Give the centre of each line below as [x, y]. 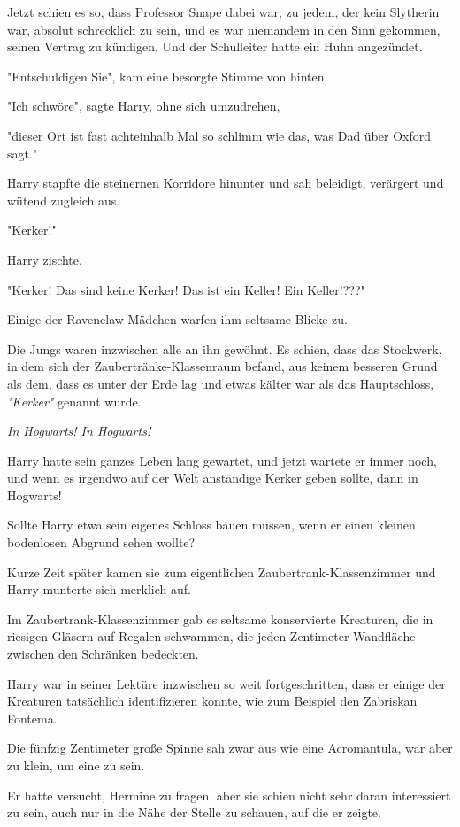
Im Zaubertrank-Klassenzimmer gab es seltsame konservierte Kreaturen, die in [220, 618]
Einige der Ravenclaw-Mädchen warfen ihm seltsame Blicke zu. [177, 319]
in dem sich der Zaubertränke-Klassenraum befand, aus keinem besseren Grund [222, 366]
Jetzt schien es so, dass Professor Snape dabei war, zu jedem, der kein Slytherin [223, 12]
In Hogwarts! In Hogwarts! [79, 431]
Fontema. [32, 718]
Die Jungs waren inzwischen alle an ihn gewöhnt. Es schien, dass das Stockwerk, [225, 348]
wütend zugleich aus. [64, 200]
